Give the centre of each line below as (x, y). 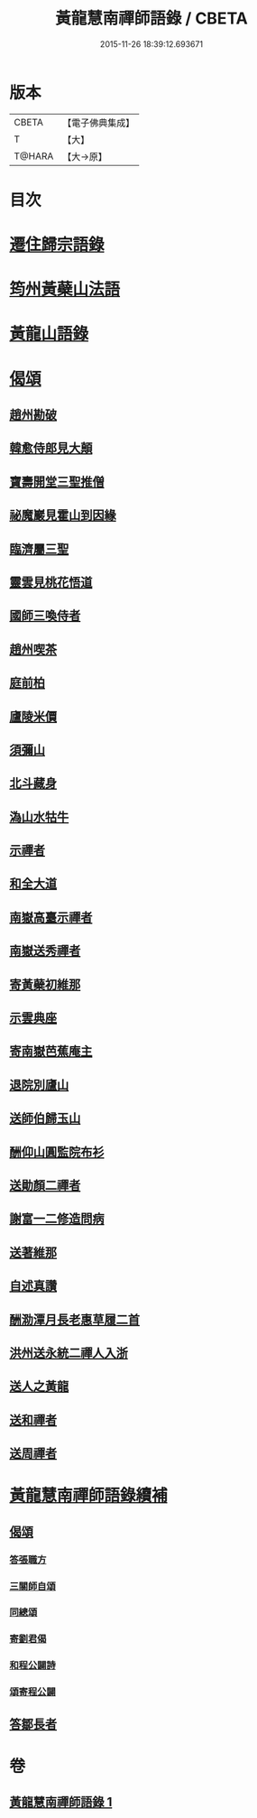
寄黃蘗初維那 (45, 984)
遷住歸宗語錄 (57, 245)
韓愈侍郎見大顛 (51, 448)
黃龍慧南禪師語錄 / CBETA (151, 19)
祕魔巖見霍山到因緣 (63, 515)
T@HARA (34, 156)
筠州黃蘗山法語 (65, 289)
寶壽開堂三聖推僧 (57, 482)
